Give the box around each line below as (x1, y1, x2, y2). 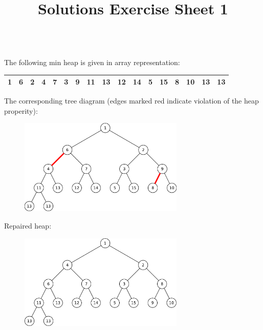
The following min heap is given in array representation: (4, 56, 180, 67)
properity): (4, 105, 38, 116)
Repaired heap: (4, 220, 52, 231)
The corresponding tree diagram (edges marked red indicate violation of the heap (4, 95, 259, 106)
